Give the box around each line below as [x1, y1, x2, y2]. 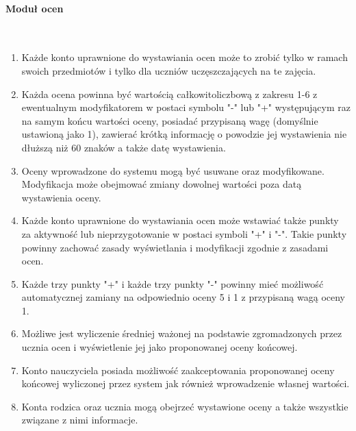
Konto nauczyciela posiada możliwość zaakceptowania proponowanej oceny [21, 362, 335, 377]
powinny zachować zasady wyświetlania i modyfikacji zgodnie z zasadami [21, 240, 329, 254]
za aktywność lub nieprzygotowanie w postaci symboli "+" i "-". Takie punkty [21, 226, 347, 241]
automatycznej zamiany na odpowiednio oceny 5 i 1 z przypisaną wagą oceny [21, 290, 346, 304]
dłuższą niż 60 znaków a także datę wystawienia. [21, 140, 226, 154]
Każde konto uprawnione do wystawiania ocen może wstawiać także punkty [21, 213, 339, 227]
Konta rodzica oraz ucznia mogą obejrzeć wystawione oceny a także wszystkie [21, 399, 348, 413]
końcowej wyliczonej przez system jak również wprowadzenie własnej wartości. [21, 376, 350, 391]
